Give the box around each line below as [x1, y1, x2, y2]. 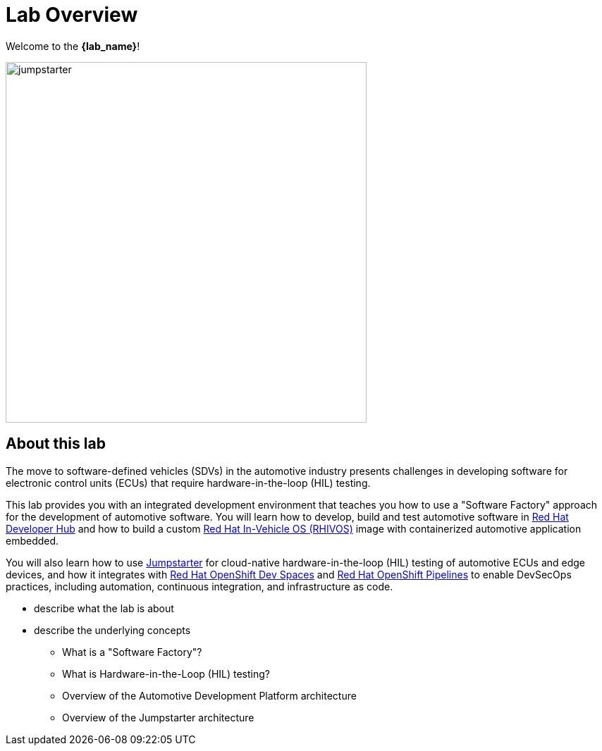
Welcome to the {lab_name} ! [6, 39, 140, 52]
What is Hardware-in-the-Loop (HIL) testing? [62, 667, 270, 680]
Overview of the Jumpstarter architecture [62, 711, 254, 724]
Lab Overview [6, 3, 138, 27]
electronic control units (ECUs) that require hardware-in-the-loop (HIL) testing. [6, 476, 371, 489]
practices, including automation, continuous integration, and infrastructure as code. [6, 580, 393, 592]
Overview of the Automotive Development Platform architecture [62, 689, 357, 702]
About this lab [6, 435, 106, 453]
